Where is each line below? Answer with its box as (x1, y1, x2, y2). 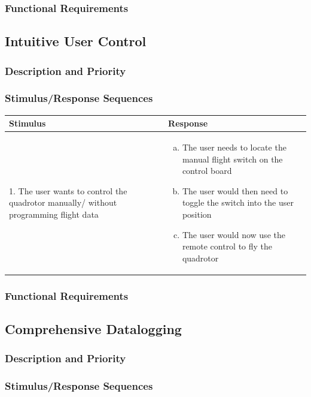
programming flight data (9, 208, 99, 220)
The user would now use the (182, 228, 285, 240)
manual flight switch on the (182, 152, 283, 165)
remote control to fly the (182, 240, 273, 252)
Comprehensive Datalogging (5, 320, 182, 338)
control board (182, 164, 232, 177)
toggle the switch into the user (182, 196, 294, 209)
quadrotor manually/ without (9, 196, 117, 209)
